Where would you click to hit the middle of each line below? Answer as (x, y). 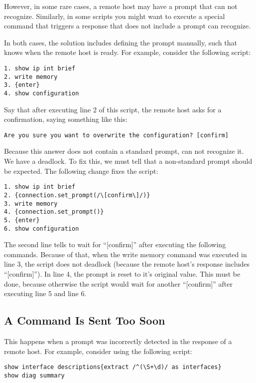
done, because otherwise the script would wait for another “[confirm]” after (118, 283)
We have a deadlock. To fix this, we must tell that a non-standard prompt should (128, 161)
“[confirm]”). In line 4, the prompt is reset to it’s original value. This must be (122, 273)
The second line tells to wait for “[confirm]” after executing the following (115, 244)
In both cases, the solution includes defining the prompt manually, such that (121, 42)
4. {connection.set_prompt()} (54, 212)
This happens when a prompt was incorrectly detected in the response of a (118, 341)
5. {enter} (22, 220)
